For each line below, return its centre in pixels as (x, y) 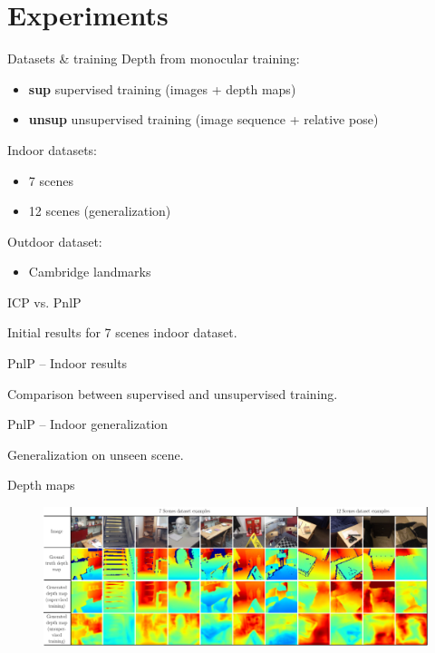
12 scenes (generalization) (100, 211)
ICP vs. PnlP (44, 302)
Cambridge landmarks (90, 272)
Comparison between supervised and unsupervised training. (173, 393)
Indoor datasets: (52, 149)
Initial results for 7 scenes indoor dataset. (122, 332)
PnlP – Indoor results (68, 363)
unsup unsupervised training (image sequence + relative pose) (203, 119)
